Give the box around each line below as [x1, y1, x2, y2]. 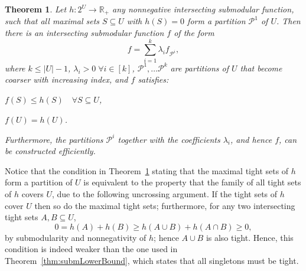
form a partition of [5, 176, 73, 188]
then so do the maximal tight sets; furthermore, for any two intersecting [34, 199, 295, 211]
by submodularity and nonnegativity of [5, 231, 147, 243]
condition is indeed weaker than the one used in [5, 243, 178, 255]
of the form [174, 27, 214, 39]
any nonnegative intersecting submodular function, [112, 3, 294, 15]
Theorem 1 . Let [5, 3, 67, 15]
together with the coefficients [118, 133, 220, 145]
